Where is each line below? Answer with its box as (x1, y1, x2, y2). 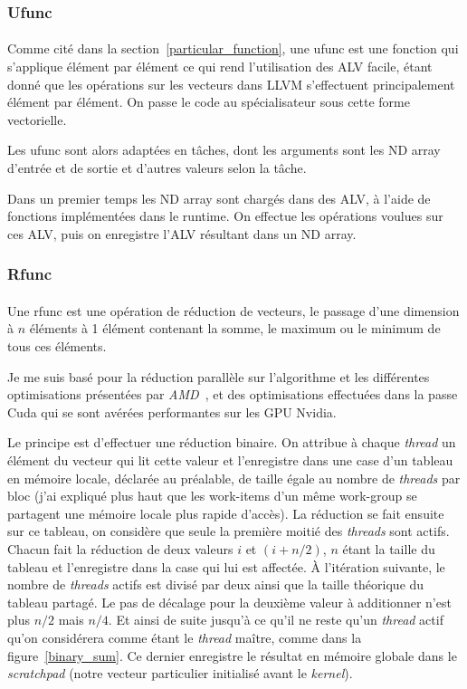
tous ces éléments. (7, 337, 107, 355)
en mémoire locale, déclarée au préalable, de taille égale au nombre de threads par (7, 468, 461, 487)
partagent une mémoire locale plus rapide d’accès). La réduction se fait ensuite (7, 503, 444, 522)
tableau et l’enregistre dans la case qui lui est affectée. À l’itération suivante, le (7, 557, 445, 576)
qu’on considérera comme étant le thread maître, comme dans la (7, 627, 362, 646)
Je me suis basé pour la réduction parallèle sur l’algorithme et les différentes (7, 367, 430, 386)
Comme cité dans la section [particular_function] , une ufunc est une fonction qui (7, 39, 459, 58)
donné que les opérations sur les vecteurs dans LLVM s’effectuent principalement (7, 74, 455, 93)
